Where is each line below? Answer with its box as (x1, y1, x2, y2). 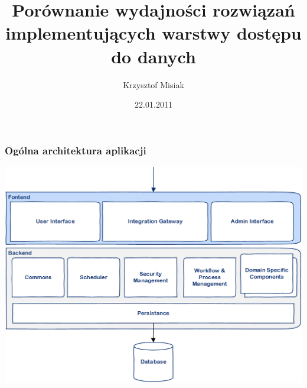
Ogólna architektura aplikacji (5, 143, 146, 157)
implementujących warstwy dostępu (5, 21, 302, 45)
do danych (111, 44, 196, 68)
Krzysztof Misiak (123, 78, 184, 90)
